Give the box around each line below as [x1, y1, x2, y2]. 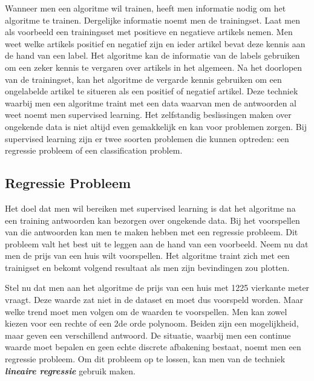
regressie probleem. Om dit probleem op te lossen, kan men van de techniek [5, 353, 286, 365]
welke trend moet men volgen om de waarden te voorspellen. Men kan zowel [5, 305, 287, 317]
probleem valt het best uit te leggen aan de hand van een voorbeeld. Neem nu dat [5, 237, 309, 250]
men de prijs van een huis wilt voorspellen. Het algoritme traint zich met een [5, 249, 290, 262]
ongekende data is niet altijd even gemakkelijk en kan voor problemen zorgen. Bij [5, 120, 307, 132]
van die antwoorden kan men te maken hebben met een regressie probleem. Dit [5, 226, 298, 238]
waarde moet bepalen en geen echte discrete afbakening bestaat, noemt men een [5, 340, 301, 353]
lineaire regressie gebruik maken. [5, 364, 136, 377]
